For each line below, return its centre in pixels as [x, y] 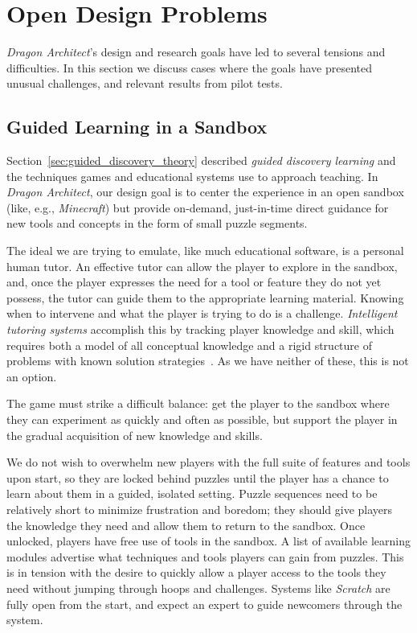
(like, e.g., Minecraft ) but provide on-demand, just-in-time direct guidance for [198, 207]
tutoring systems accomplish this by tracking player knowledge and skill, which [200, 329]
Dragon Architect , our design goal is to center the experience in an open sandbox [205, 192]
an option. [32, 376]
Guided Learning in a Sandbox [137, 127]
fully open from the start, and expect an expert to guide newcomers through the [204, 604]
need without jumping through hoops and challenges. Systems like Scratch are [198, 588]
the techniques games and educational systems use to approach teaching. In [192, 176]
